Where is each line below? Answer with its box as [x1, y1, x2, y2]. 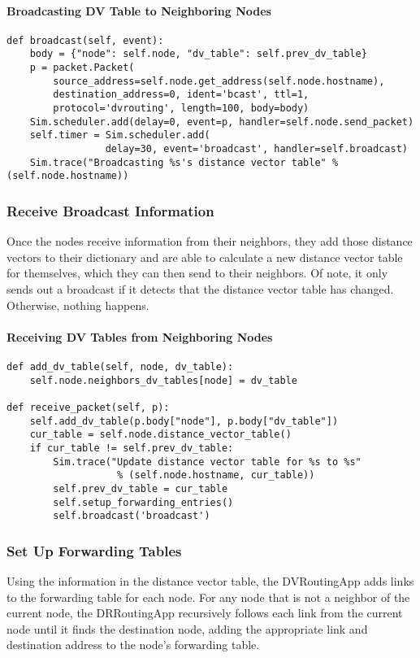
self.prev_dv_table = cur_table [53, 482, 228, 495]
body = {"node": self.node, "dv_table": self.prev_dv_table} [29, 48, 367, 60]
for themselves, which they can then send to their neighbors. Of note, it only [6, 264, 388, 281]
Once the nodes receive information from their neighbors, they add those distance [6, 233, 413, 250]
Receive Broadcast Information [6, 200, 214, 220]
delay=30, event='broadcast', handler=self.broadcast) [105, 143, 408, 155]
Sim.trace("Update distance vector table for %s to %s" [53, 455, 362, 468]
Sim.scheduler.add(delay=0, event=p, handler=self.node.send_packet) [29, 115, 414, 128]
